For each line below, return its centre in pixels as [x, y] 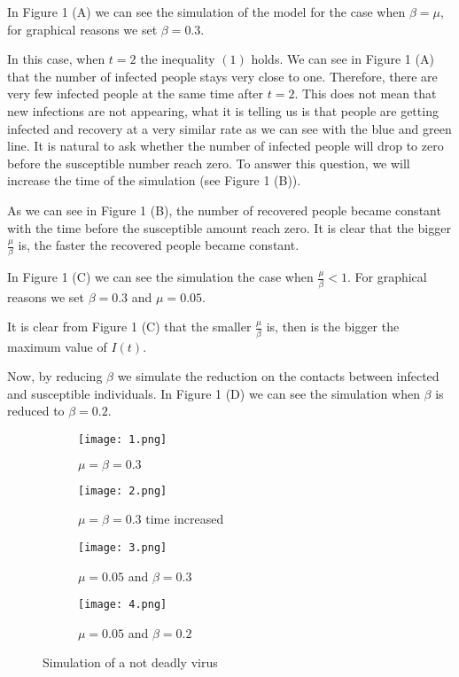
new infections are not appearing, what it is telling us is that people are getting [223, 110]
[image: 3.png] [123, 547]
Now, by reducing [55, 376]
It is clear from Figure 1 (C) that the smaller [129, 327]
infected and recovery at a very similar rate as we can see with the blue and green [229, 128]
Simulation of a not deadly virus [130, 662]
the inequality [178, 59]
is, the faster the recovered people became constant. [159, 245]
